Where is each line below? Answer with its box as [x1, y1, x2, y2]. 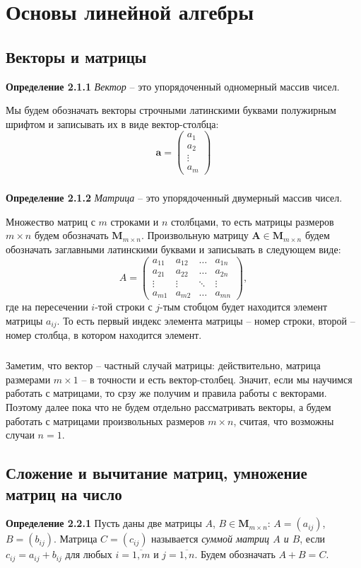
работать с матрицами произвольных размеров [6, 413, 205, 428]
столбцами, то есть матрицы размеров [171, 214, 334, 228]
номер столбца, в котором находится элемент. [6, 328, 202, 342]
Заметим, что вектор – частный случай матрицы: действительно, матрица [6, 358, 321, 373]
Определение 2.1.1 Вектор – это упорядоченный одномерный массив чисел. [6, 79, 340, 93]
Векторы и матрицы [6, 45, 147, 67]
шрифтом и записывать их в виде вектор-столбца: [6, 116, 219, 131]
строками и [110, 214, 159, 228]
